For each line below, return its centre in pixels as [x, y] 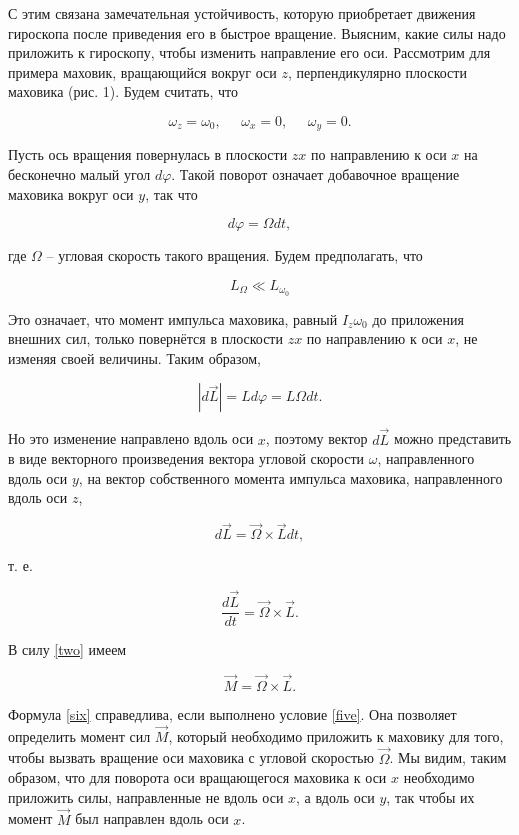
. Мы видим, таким [448, 757]
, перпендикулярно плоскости [377, 71]
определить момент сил [79, 735]
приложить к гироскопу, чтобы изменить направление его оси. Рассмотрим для [249, 52]
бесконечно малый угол [79, 174]
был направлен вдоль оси [152, 818]
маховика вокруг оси [71, 193]
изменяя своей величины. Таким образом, [134, 357]
